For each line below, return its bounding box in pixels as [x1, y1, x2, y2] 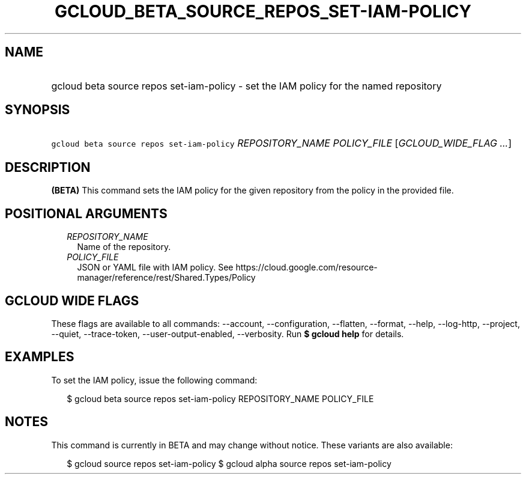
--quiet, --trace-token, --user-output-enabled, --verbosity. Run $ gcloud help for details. [51, 328, 404, 339]
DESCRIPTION [5, 159, 91, 175]
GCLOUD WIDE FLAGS [5, 293, 139, 308]
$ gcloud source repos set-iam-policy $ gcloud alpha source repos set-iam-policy [67, 458, 391, 469]
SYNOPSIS [5, 102, 70, 118]
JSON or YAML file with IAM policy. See [77, 262, 234, 273]
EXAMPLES [5, 349, 74, 365]
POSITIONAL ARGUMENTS [5, 206, 168, 221]
